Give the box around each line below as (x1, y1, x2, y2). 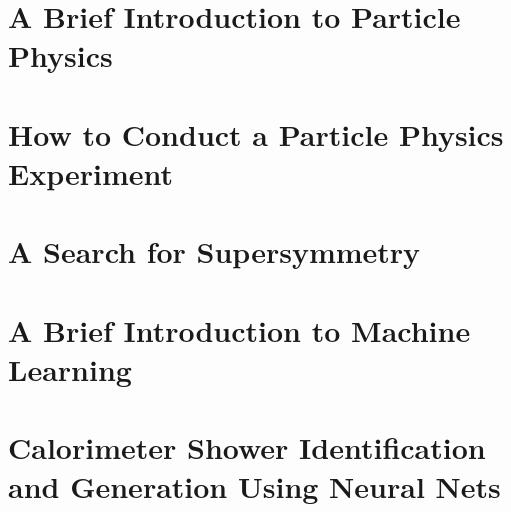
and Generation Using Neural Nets (8, 466, 501, 507)
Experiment (8, 152, 174, 193)
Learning (8, 348, 132, 389)
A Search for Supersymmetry (8, 231, 421, 272)
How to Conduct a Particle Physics (8, 113, 504, 154)
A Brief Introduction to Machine (8, 309, 471, 350)
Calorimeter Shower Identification (8, 427, 486, 468)
